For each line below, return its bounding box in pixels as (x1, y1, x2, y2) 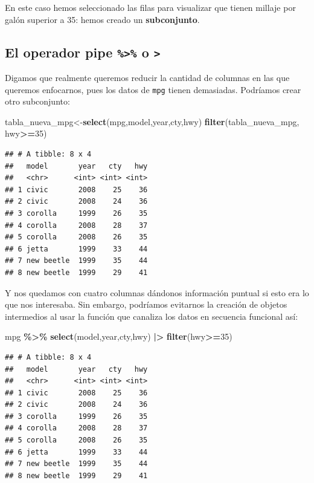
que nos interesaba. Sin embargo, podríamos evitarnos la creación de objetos (5, 298, 287, 311)
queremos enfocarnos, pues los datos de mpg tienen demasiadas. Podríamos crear (5, 83, 301, 96)
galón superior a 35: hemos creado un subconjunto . (5, 13, 200, 25)
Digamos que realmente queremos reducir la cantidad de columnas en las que (5, 71, 290, 83)
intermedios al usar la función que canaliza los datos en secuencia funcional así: (5, 310, 298, 322)
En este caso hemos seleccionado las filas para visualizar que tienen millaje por (5, 1, 296, 13)
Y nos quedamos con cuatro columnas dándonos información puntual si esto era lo (5, 286, 309, 299)
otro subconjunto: (5, 95, 70, 108)
